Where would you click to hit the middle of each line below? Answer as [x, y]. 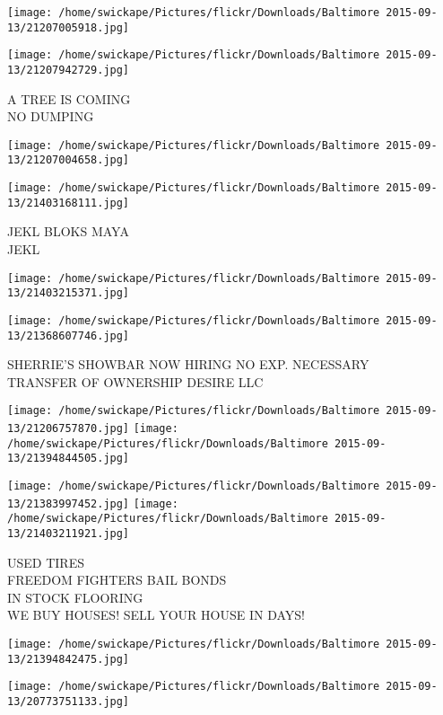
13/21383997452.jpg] [69, 503]
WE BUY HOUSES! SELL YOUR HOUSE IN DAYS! [156, 615]
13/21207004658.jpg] [69, 160]
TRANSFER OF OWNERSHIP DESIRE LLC [135, 381]
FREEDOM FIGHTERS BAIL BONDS [117, 580]
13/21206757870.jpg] [69, 429]
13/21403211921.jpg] [69, 534]
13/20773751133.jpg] [69, 702]
